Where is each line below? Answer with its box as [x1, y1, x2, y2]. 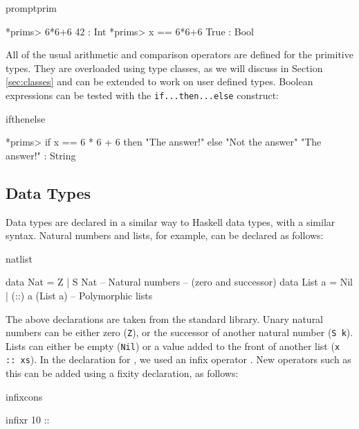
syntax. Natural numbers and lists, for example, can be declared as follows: [6, 228, 324, 243]
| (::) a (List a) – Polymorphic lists [6, 288, 153, 302]
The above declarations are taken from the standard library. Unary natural [6, 311, 324, 326]
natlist [6, 251, 33, 265]
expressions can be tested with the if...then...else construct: [6, 87, 279, 102]
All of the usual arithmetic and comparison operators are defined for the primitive [6, 47, 353, 62]
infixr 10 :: [6, 412, 50, 427]
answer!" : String [6, 148, 76, 162]
